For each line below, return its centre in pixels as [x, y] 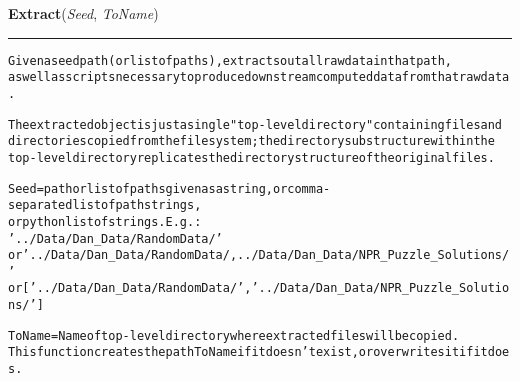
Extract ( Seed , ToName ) [83, 13]
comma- [309, 188]
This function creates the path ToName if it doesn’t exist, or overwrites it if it [248, 352]
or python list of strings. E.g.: [105, 221]
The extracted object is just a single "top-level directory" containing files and [255, 124]
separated [40, 205]
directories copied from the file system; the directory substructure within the [251, 141]
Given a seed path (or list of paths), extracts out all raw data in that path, [230, 60]
